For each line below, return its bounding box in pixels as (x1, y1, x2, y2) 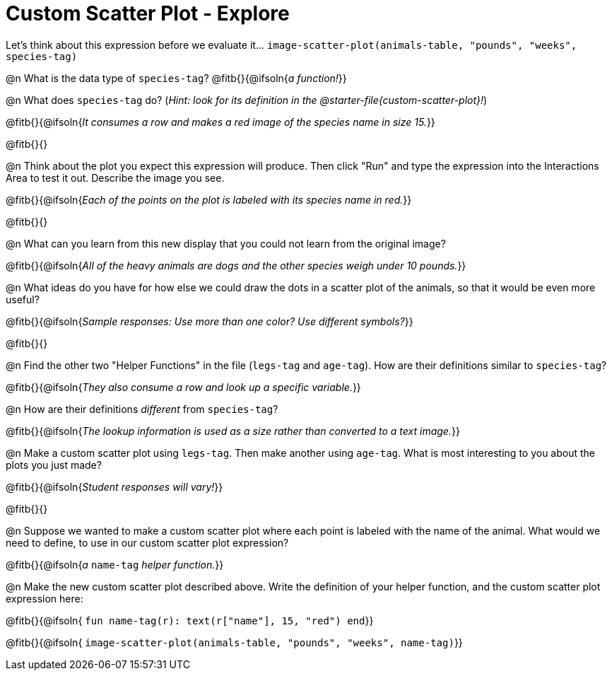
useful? (6, 293, 40, 305)
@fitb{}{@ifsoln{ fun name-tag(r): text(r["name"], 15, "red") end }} (6, 614, 374, 627)
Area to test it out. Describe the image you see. (6, 171, 225, 184)
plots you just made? (6, 458, 102, 471)
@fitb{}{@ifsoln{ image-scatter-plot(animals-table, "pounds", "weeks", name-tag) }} (6, 636, 463, 648)
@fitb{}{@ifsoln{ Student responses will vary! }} (6, 480, 223, 493)
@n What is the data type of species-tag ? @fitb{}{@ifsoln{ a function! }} (6, 71, 347, 84)
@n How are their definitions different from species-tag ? (6, 402, 278, 415)
